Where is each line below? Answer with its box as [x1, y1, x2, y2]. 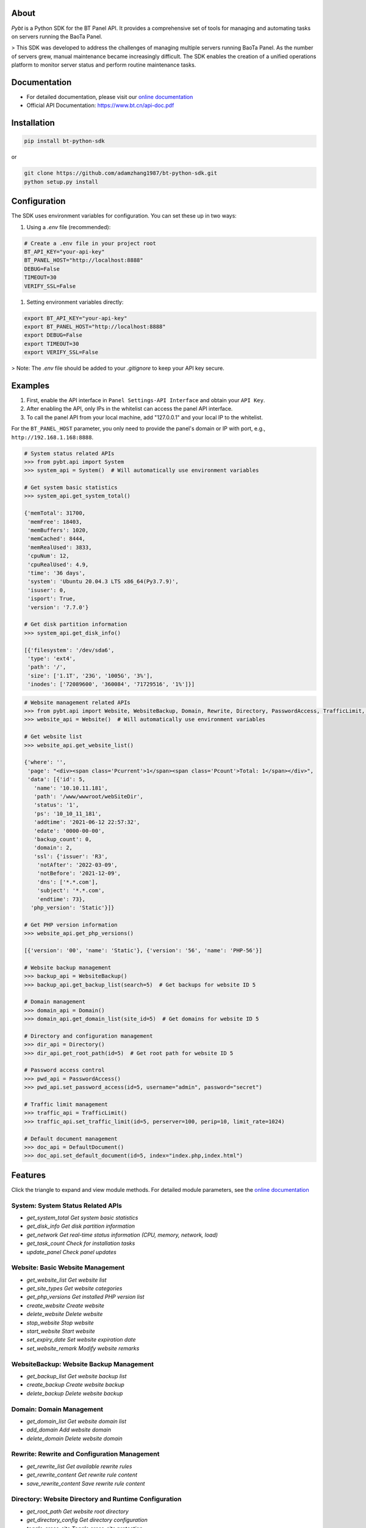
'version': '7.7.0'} [27, 604, 89, 611]
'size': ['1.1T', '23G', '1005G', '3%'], [27, 672, 153, 679]
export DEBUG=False [24, 332, 82, 339]
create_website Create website [26, 1302, 105, 1309]
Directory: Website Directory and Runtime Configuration [11, 1495, 182, 1504]
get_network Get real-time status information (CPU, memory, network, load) [26, 1231, 218, 1238]
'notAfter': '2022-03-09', [37, 862, 118, 869]
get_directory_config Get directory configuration [26, 1516, 148, 1524]
